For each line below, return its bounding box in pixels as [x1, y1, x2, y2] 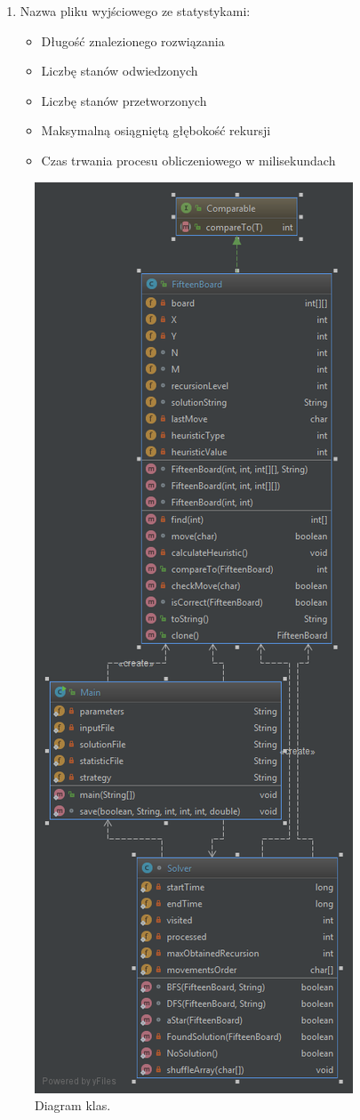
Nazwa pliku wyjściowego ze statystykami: [20, 2, 251, 20]
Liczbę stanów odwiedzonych [41, 61, 198, 80]
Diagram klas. [35, 1096, 111, 1115]
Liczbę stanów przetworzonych [41, 91, 207, 109]
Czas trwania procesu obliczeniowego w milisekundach [41, 150, 336, 169]
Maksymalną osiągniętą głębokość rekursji [41, 121, 271, 140]
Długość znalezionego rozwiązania [41, 31, 225, 50]
